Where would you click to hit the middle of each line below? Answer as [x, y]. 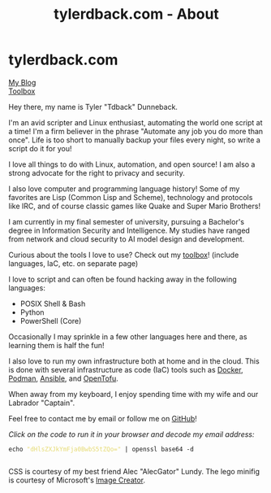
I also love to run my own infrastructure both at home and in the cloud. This [134, 361]
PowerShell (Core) [51, 321]
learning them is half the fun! [56, 345]
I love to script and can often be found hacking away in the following [123, 279]
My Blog [22, 82]
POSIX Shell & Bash [53, 303]
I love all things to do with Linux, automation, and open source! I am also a [132, 164]
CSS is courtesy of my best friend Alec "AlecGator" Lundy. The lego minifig [134, 471]
